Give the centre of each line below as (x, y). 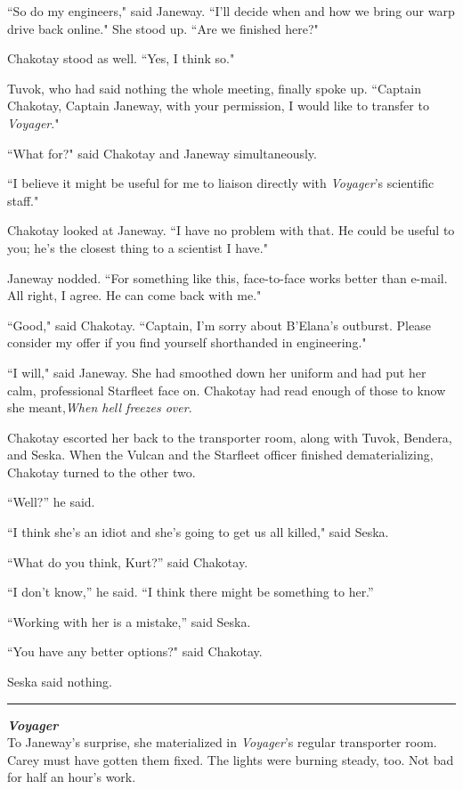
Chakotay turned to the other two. (102, 472)
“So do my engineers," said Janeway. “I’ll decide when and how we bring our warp (231, 11)
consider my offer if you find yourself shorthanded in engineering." (187, 342)
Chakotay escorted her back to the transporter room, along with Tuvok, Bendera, (230, 437)
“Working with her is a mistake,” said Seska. (129, 621)
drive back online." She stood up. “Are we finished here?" (163, 28)
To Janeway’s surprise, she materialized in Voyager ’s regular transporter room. (222, 742)
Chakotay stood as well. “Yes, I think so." (121, 58)
